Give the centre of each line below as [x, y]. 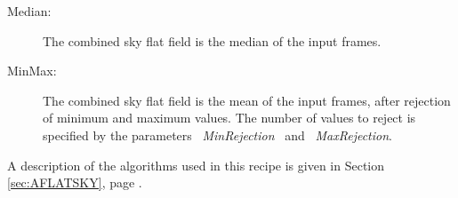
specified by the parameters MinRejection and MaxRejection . [217, 135]
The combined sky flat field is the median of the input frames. [212, 40]
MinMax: [32, 71]
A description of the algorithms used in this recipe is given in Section [196, 165]
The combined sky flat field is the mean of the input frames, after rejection [247, 100]
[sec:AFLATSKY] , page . [75, 182]
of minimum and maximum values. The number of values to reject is [229, 118]
